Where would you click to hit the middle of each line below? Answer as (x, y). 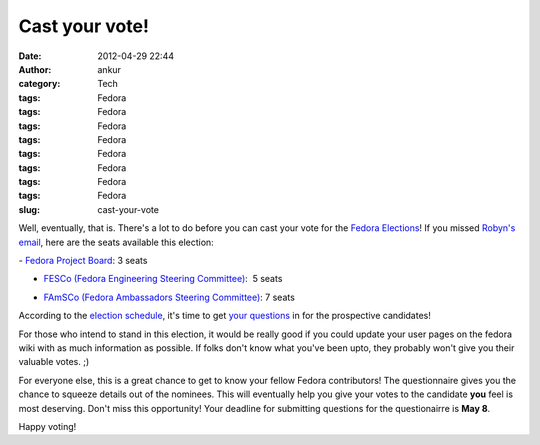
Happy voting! (47, 426)
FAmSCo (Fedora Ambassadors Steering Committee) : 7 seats (169, 297)
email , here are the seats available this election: (116, 242)
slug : (29, 209)
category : (39, 84)
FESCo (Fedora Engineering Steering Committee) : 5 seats (163, 279)
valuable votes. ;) (54, 362)
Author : (35, 69)
